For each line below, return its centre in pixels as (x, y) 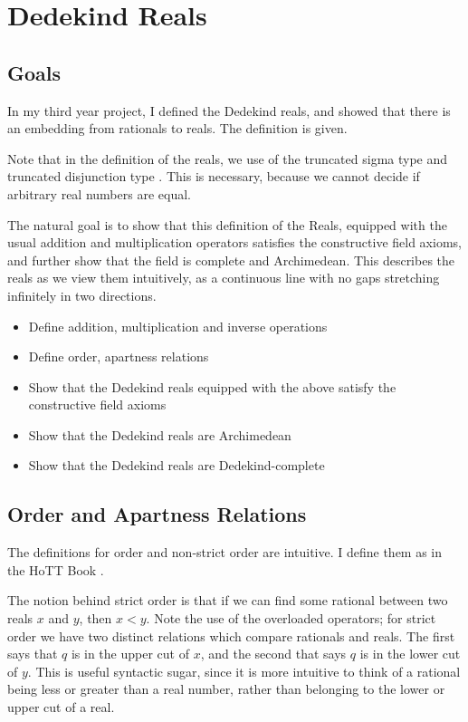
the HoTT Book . (56, 569)
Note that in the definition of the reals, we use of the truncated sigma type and (228, 158)
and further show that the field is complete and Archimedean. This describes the (231, 260)
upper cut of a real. (61, 707)
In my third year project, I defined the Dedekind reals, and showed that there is (229, 110)
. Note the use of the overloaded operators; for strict (291, 618)
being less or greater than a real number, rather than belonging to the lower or (226, 689)
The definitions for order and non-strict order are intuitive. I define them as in (225, 552)
